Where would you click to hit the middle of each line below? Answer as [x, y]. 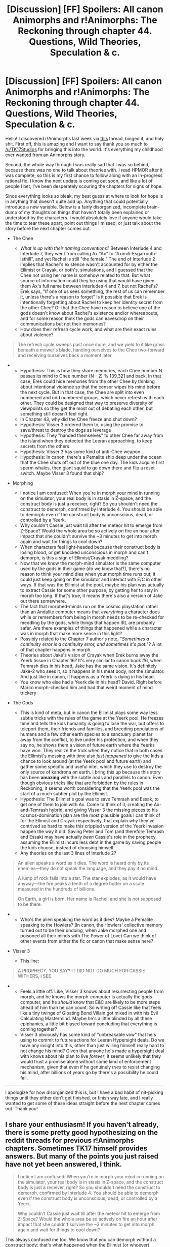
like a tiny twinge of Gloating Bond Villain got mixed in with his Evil [89, 1013]
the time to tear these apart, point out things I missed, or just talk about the [83, 223]
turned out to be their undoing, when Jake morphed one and [83, 930]
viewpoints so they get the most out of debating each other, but [87, 408]
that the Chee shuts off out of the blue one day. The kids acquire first [92, 462]
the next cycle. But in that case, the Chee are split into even [82, 392]
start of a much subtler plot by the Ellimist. [64, 793]
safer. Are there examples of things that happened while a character [91, 628]
